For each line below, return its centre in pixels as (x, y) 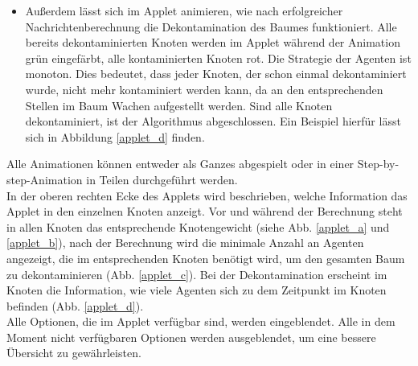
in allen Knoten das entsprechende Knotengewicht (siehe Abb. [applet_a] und (198, 226)
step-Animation (45, 179)
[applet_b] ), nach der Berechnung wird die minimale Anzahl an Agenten (185, 243)
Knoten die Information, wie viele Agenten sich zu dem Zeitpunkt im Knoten (197, 290)
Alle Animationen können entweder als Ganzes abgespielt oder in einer (180, 164)
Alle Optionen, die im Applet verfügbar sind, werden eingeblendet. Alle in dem (201, 321)
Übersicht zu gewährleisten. (74, 353)
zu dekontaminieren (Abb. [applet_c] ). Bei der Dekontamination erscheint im (197, 274)
